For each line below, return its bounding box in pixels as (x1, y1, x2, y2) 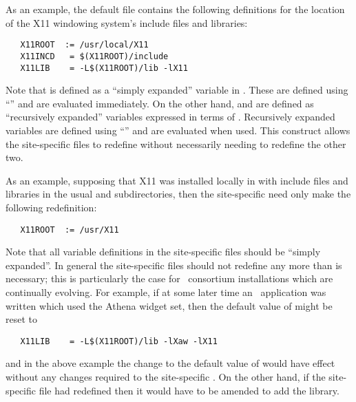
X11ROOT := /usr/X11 (20, 224, 119, 235)
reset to (6, 312, 37, 326)
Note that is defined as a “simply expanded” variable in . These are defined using (6, 83, 348, 97)
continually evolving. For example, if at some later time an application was (6, 284, 326, 299)
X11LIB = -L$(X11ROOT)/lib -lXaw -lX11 (20, 336, 218, 346)
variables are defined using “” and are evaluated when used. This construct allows (6, 123, 350, 137)
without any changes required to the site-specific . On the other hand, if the (6, 369, 326, 383)
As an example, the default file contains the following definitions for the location (6, 2, 345, 16)
